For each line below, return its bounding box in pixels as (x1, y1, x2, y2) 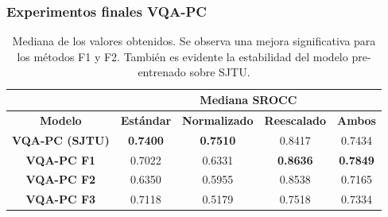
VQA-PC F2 (25, 171, 96, 188)
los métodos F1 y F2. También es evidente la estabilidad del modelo (17, 48, 348, 64)
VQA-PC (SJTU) (12, 131, 110, 148)
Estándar (120, 111, 172, 128)
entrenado (138, 64, 186, 80)
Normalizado (182, 111, 254, 128)
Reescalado (264, 111, 327, 128)
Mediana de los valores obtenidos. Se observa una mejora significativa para (12, 33, 376, 49)
